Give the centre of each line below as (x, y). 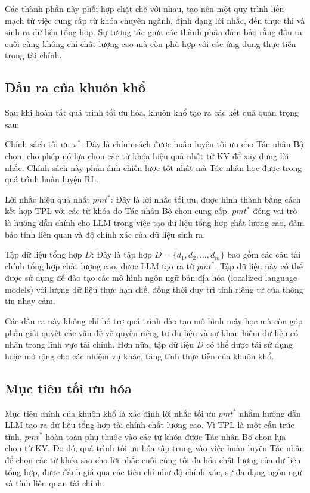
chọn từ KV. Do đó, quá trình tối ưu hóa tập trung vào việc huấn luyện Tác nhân (155, 448)
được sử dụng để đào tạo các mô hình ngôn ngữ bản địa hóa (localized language (151, 277)
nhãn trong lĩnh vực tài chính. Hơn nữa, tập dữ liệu (100, 344)
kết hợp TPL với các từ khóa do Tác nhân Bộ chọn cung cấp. (117, 211)
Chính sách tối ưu (38, 144)
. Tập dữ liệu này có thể (259, 266)
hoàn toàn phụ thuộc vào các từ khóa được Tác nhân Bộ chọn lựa (166, 436)
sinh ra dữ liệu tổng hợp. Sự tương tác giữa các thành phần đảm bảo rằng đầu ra (154, 32)
